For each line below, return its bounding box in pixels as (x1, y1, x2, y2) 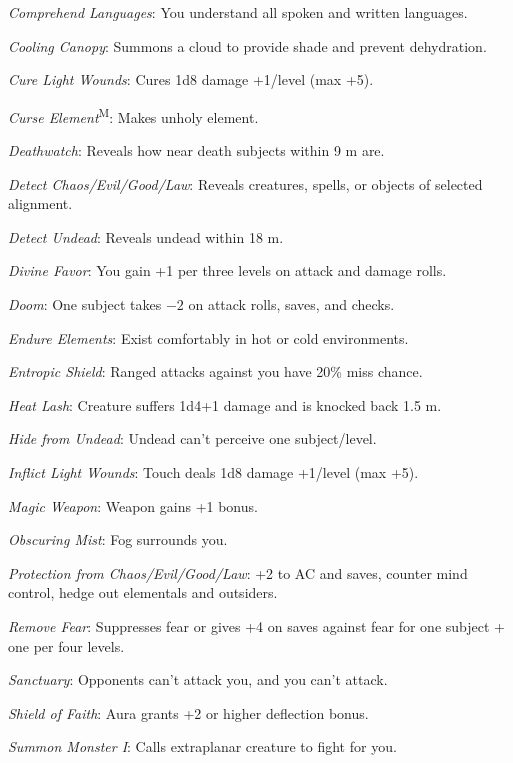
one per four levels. (8, 635, 125, 656)
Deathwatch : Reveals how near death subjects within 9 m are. (8, 140, 385, 161)
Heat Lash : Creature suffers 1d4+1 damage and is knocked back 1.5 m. (8, 394, 442, 415)
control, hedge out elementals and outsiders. (8, 582, 278, 603)
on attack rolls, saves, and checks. (188, 294, 395, 314)
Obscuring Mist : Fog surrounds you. (8, 529, 228, 550)
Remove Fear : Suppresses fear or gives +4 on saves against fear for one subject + (8, 615, 505, 636)
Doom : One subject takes (8, 294, 162, 314)
